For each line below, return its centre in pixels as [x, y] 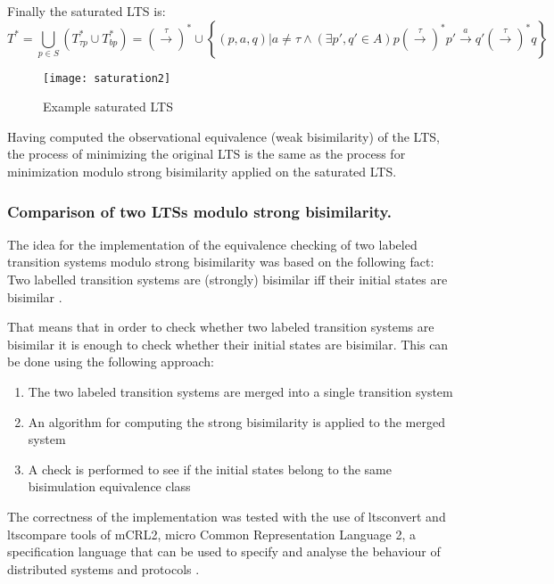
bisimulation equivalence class [109, 486]
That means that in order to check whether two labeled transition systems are [221, 327]
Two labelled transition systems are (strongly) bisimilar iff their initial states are [227, 280]
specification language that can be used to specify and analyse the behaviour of [224, 551]
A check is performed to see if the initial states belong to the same [210, 469]
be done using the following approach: [111, 362]
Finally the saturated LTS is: [87, 11]
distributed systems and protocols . [103, 568]
